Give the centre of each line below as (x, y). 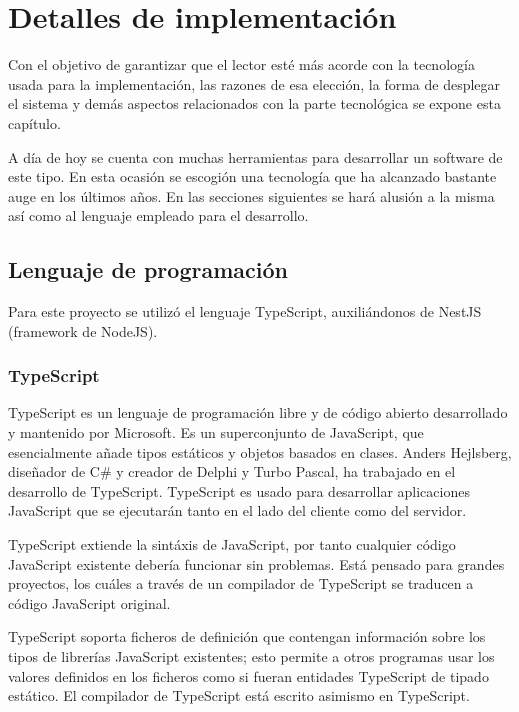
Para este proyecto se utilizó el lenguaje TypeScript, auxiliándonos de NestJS (245, 311)
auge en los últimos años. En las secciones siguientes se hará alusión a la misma (251, 195)
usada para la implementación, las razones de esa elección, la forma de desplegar (254, 83)
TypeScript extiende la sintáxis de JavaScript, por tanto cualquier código (232, 544)
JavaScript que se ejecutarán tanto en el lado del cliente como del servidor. (237, 510)
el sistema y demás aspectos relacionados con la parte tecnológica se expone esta (254, 103)
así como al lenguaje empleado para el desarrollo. (158, 215)
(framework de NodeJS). (83, 330)
